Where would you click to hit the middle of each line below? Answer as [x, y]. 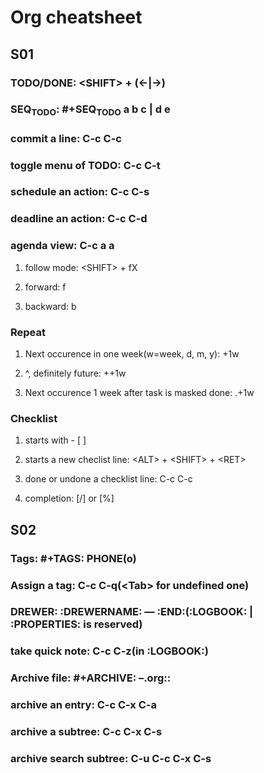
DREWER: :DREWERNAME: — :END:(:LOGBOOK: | [132, 612]
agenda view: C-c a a [62, 246]
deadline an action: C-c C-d [79, 219]
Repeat [28, 332]
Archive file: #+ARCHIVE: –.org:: [91, 678]
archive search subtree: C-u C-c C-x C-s [111, 759]
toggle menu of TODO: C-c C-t [85, 165]
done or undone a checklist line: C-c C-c [108, 479]
